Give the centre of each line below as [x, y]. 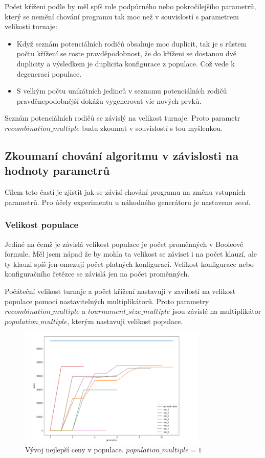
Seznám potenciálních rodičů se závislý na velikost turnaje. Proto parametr [123, 118]
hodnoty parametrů [57, 170]
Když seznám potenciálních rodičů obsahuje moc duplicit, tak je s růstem [132, 43]
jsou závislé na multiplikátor [217, 311]
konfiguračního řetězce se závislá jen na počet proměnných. [97, 274]
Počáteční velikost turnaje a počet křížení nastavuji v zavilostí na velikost [120, 291]
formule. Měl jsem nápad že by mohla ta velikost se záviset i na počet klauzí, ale [131, 254]
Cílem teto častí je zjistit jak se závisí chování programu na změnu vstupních [125, 192]
